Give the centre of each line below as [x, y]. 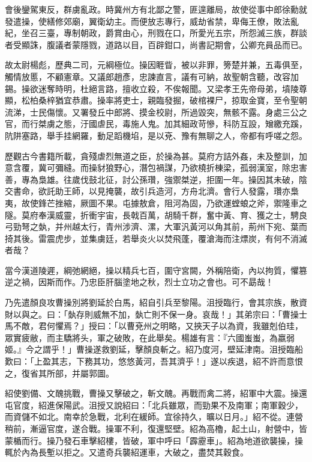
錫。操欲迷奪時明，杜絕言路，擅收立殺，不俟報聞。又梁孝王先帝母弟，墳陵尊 [156, 88]
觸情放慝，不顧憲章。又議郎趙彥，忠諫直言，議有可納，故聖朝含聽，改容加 [152, 76]
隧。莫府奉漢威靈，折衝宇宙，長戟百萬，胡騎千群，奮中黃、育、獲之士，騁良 [156, 214]
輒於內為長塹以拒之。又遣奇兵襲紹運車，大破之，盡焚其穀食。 [127, 452]
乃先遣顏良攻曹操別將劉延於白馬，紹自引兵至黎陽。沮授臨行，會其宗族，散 [152, 302]
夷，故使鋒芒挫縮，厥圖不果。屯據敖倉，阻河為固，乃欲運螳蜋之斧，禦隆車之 [156, 202]
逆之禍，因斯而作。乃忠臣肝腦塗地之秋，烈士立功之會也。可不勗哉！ [139, 282]
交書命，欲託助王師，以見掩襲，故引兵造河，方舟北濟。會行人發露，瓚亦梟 [152, 191]
